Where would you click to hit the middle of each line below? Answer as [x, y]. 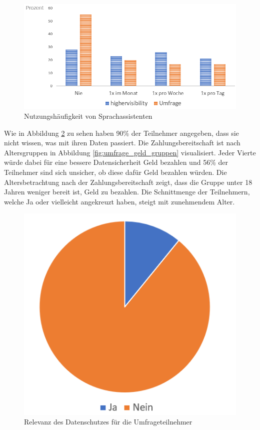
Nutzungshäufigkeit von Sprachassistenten [88, 116]
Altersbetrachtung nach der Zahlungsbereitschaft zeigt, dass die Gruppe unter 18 [128, 182]
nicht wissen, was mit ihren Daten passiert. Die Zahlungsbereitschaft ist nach [122, 143]
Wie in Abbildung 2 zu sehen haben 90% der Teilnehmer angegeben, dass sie [121, 133]
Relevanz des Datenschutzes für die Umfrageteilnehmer [108, 422]
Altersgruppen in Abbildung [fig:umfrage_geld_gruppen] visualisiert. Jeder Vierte [130, 152]
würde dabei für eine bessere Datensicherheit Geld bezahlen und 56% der [116, 162]
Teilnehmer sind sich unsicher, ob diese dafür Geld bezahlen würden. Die [115, 172]
